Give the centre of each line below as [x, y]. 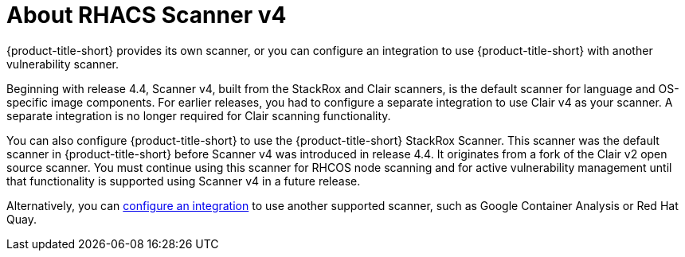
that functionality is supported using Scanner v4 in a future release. [184, 181]
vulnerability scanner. [63, 64]
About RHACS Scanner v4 [147, 15]
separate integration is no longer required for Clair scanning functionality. [199, 115]
